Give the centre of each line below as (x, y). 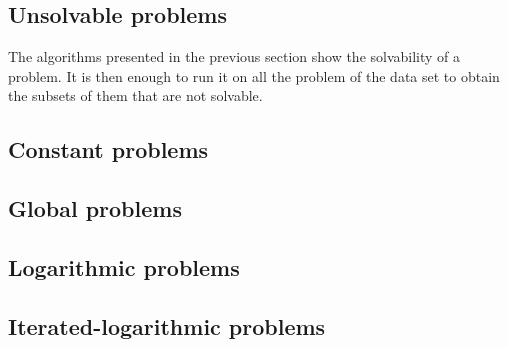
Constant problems (108, 149)
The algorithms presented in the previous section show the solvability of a (234, 56)
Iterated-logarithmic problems (167, 325)
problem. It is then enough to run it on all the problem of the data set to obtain (254, 75)
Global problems (95, 208)
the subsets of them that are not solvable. (135, 95)
